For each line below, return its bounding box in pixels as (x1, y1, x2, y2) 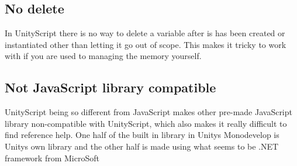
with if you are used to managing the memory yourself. (5, 50, 202, 62)
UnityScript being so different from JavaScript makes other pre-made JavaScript (5, 106, 292, 118)
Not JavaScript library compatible (5, 78, 216, 96)
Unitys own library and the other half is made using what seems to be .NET (5, 140, 279, 152)
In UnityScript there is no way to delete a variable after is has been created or (5, 27, 285, 39)
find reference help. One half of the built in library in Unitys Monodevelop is (5, 129, 279, 141)
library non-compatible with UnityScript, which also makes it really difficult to (5, 117, 287, 129)
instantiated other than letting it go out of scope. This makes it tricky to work (5, 38, 286, 50)
